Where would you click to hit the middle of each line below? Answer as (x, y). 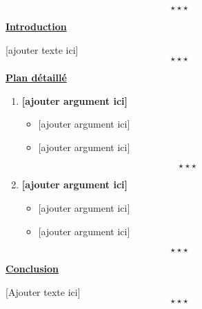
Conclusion (32, 269)
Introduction (36, 26)
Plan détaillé (36, 78)
